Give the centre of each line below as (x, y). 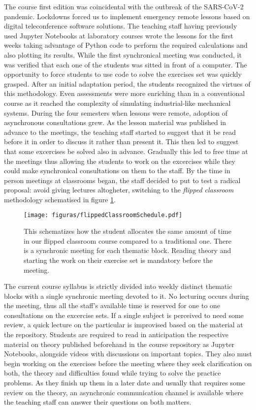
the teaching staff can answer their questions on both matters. (98, 402)
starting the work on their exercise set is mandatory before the (118, 260)
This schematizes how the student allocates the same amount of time (128, 231)
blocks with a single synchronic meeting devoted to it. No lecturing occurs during (127, 296)
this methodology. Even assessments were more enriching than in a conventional (125, 93)
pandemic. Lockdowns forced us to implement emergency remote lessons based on (127, 16)
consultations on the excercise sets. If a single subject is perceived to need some (124, 315)
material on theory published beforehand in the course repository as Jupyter (119, 344)
